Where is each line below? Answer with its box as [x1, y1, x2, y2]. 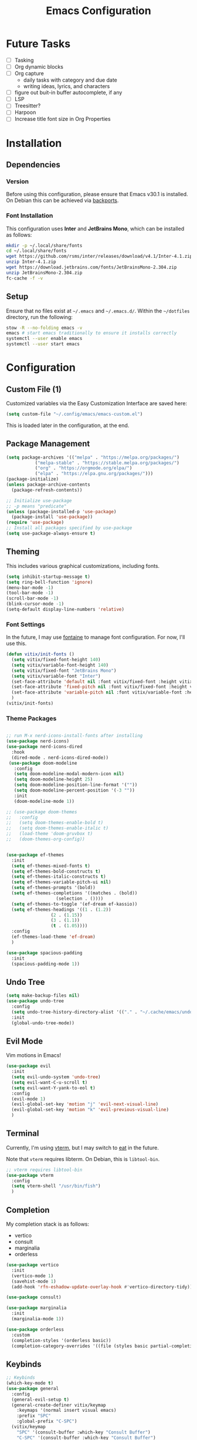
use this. [6, 640, 27, 647]
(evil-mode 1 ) [11, 1096, 46, 1102]
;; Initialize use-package [6, 497, 72, 503]
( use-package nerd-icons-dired [6, 744, 83, 750]
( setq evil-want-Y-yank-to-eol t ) [11, 1085, 96, 1091]
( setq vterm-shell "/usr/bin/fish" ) [11, 1183, 101, 1189]
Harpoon [14, 109, 36, 116]
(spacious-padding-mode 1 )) [11, 961, 80, 967]
